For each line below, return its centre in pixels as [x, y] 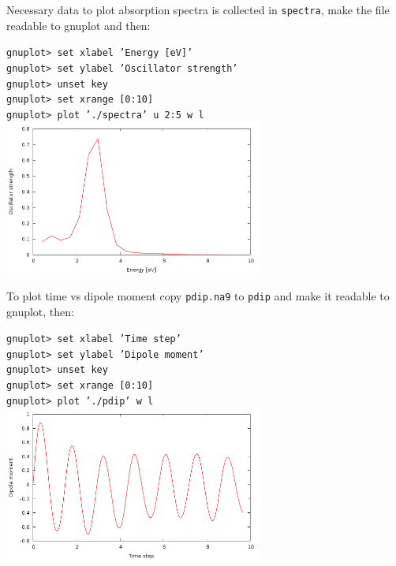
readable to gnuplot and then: [78, 25]
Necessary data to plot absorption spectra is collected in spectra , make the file [198, 9]
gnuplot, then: [40, 311]
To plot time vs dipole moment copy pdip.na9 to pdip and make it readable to [198, 295]
